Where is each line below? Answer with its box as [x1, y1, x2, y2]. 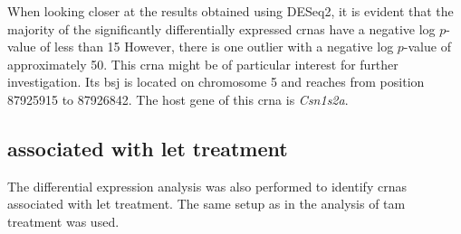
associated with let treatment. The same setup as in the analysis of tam [7, 194, 406, 213]
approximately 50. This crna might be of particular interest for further [7, 54, 399, 73]
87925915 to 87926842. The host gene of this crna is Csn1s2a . [7, 89, 349, 108]
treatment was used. [7, 211, 120, 230]
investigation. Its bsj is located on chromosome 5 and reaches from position [7, 72, 425, 91]
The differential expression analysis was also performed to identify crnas [7, 176, 407, 195]
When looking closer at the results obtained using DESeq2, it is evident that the [7, 2, 454, 20]
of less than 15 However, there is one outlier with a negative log [40, 37, 394, 56]
